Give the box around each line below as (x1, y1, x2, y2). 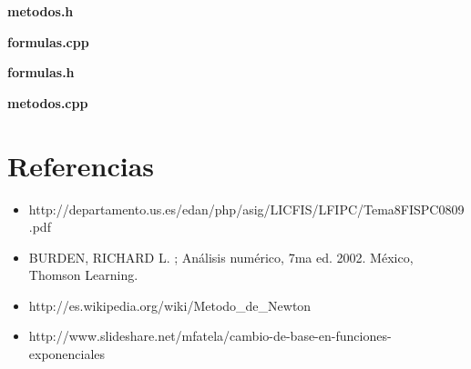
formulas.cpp (7, 32, 89, 51)
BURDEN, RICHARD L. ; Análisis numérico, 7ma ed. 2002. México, (28, 247, 414, 266)
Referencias (7, 146, 155, 184)
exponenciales (28, 344, 106, 364)
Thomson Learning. (28, 265, 138, 284)
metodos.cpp (7, 93, 88, 112)
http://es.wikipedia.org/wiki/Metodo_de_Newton (28, 295, 312, 314)
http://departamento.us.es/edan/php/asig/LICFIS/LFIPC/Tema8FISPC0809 (28, 199, 465, 218)
